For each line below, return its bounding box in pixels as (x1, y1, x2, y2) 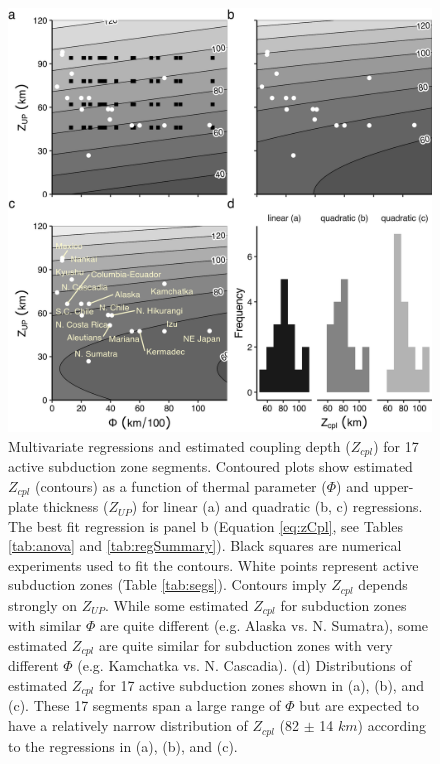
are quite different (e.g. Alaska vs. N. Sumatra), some (99, 615, 429, 636)
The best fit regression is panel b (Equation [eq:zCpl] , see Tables (8, 515, 404, 536)
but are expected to (299, 695, 420, 716)
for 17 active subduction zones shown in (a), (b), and (98, 675, 424, 696)
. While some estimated (104, 594, 249, 615)
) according (357, 715, 427, 736)
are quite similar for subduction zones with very (98, 634, 393, 655)
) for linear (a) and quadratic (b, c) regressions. (131, 496, 423, 517)
